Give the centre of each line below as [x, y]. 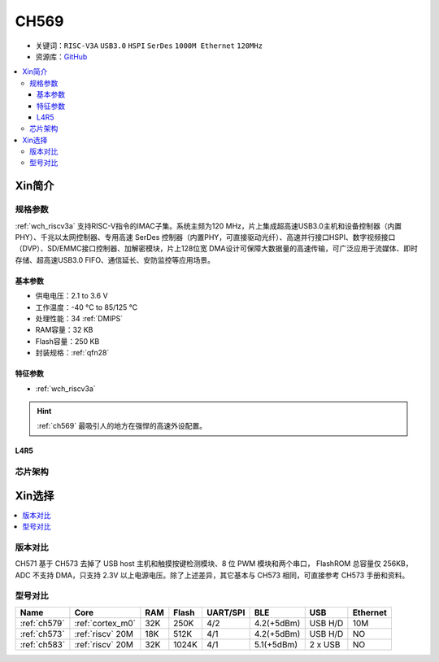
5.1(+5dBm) [276, 644]
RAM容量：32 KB [64, 330]
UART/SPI [226, 612]
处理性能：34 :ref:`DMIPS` [79, 318]
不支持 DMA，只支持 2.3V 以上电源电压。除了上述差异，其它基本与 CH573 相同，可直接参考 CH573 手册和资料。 [221, 575]
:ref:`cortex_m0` [105, 623]
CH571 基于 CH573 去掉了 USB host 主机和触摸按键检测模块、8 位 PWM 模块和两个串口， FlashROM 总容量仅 [198, 564]
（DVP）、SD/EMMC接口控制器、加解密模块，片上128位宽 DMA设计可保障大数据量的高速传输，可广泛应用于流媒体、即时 [216, 249]
